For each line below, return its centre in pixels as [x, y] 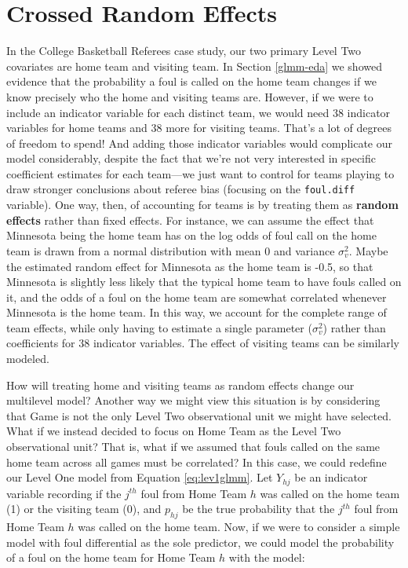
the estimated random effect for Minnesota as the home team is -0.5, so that [190, 266]
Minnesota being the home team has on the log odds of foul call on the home [191, 235]
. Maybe [368, 250]
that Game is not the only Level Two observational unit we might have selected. [199, 415]
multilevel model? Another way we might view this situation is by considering [193, 400]
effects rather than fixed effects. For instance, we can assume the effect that [190, 220]
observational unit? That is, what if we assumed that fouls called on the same [193, 447]
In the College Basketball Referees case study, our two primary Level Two [184, 51]
